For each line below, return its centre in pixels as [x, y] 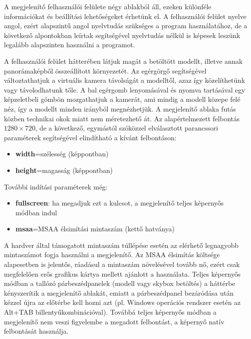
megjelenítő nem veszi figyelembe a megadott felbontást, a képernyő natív [114, 321]
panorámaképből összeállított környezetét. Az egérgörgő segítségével [105, 70]
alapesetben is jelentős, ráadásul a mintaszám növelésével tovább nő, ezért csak [122, 264]
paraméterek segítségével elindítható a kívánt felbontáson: [90, 137]
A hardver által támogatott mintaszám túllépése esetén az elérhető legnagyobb [121, 245]
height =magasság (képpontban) [64, 170]
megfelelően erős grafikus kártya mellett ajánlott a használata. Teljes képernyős [122, 273]
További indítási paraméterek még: [56, 186]
